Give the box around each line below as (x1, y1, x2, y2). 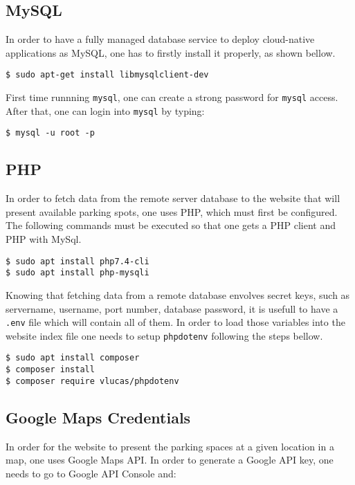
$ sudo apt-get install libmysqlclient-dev (6, 70, 209, 80)
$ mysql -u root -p (6, 128, 95, 138)
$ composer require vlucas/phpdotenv (6, 376, 179, 386)
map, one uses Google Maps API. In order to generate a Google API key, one (6, 452, 334, 467)
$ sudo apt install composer (6, 353, 140, 363)
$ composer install (6, 365, 95, 375)
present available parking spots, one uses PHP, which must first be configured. (6, 204, 338, 219)
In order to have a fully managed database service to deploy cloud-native (6, 32, 315, 46)
